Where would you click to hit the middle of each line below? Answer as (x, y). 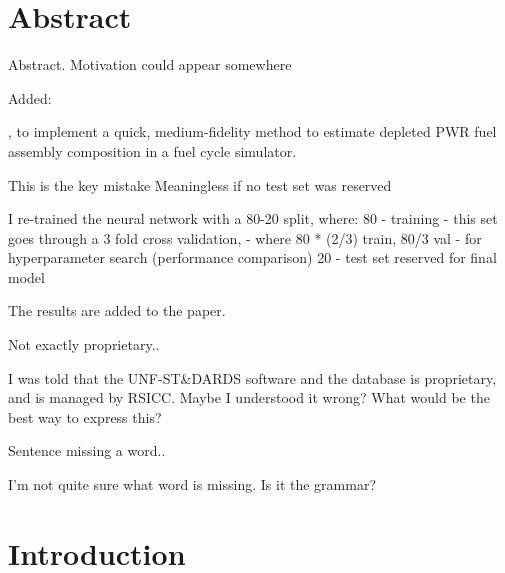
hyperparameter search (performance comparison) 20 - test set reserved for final (252, 257)
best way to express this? (85, 416)
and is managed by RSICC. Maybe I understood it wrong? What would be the (249, 397)
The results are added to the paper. (117, 310)
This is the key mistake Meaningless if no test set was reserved (200, 184)
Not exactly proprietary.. (84, 344)
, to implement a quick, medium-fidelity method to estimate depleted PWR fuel (252, 131)
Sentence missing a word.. (87, 450)
